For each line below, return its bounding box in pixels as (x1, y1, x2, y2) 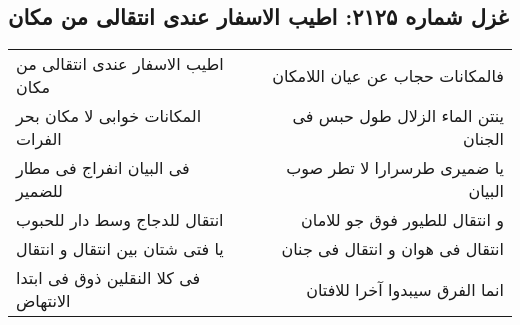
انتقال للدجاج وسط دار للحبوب (16, 208, 224, 232)
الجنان (462, 127, 504, 151)
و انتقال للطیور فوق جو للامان (301, 208, 504, 232)
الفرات (16, 127, 62, 151)
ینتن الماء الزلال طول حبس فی (292, 104, 504, 128)
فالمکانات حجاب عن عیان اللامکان (272, 63, 504, 87)
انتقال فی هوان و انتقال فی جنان (281, 237, 504, 261)
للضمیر (16, 179, 63, 203)
